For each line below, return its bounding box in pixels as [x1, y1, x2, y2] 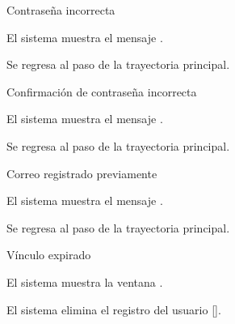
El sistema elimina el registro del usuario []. [6, 301, 221, 318]
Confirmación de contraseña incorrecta [6, 83, 197, 100]
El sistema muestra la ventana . [6, 273, 163, 290]
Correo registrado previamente [6, 164, 157, 181]
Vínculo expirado [6, 246, 91, 263]
